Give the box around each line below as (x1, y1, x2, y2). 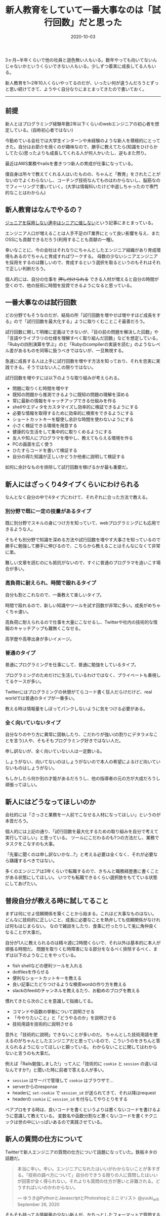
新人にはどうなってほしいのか (5, 797, 96, 806)
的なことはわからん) (5, 190, 46, 195)
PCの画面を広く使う (12, 441, 53, 447)
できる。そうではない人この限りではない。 (9, 364, 96, 370)
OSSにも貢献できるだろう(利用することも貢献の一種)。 (5, 236, 117, 242)
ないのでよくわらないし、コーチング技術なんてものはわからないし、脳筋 (5, 177, 152, 183)
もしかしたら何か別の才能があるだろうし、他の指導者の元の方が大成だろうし (5, 775, 161, 781)
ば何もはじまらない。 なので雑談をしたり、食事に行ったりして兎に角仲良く (5, 923, 158, 929)
